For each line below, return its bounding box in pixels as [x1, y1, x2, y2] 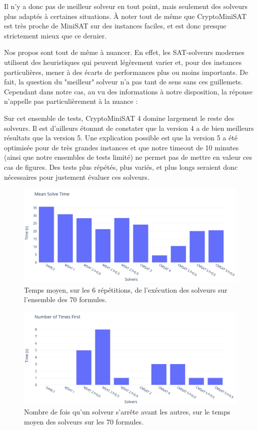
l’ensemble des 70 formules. [24, 294, 107, 305]
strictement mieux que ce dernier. [4, 30, 107, 40]
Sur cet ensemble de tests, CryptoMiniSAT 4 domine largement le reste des [4, 112, 234, 123]
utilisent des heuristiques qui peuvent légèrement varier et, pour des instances [4, 56, 242, 67]
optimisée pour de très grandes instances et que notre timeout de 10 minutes [4, 142, 239, 152]
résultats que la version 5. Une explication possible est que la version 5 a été [4, 132, 237, 143]
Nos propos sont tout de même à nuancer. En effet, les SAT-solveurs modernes [4, 47, 244, 57]
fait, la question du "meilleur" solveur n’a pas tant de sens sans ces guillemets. [4, 76, 243, 87]
